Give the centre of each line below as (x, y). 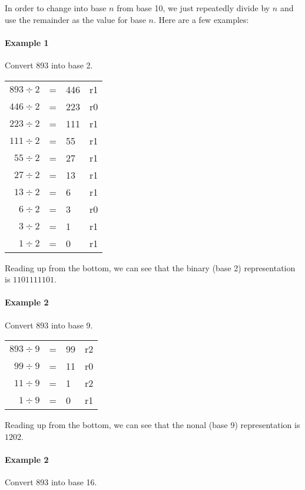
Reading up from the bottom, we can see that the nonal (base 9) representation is (152, 425)
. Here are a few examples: (201, 19)
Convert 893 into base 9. (49, 325)
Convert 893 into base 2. (49, 65)
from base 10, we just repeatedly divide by (193, 8)
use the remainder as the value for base (75, 19)
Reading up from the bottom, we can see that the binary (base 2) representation (150, 267)
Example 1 (27, 42)
